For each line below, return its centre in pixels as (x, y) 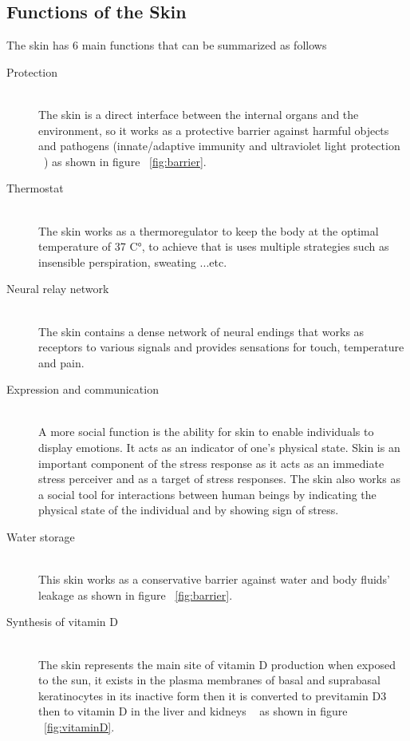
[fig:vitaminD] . (79, 726)
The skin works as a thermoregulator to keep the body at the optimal (209, 230)
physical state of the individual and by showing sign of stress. (189, 510)
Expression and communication (83, 389)
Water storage (41, 537)
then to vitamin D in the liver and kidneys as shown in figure (193, 711)
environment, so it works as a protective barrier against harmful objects (214, 130)
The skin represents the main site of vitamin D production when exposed (217, 664)
